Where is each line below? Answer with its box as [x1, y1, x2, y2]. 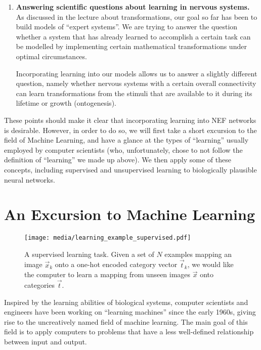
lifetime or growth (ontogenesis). [16, 98, 116, 108]
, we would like [187, 259, 234, 270]
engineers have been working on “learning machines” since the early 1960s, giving [4, 307, 256, 317]
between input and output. [4, 336, 87, 347]
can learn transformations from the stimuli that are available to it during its [16, 88, 252, 98]
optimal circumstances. [16, 51, 87, 61]
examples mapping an [164, 248, 232, 259]
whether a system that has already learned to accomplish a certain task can [16, 31, 251, 41]
